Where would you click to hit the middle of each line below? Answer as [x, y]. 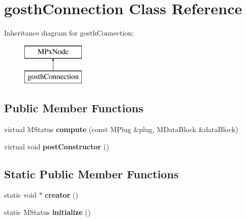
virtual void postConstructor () [57, 146]
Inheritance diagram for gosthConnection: [69, 33]
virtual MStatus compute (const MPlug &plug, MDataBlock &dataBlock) [121, 129]
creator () [61, 195]
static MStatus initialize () [48, 212]
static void [20, 195]
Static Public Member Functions [91, 173]
